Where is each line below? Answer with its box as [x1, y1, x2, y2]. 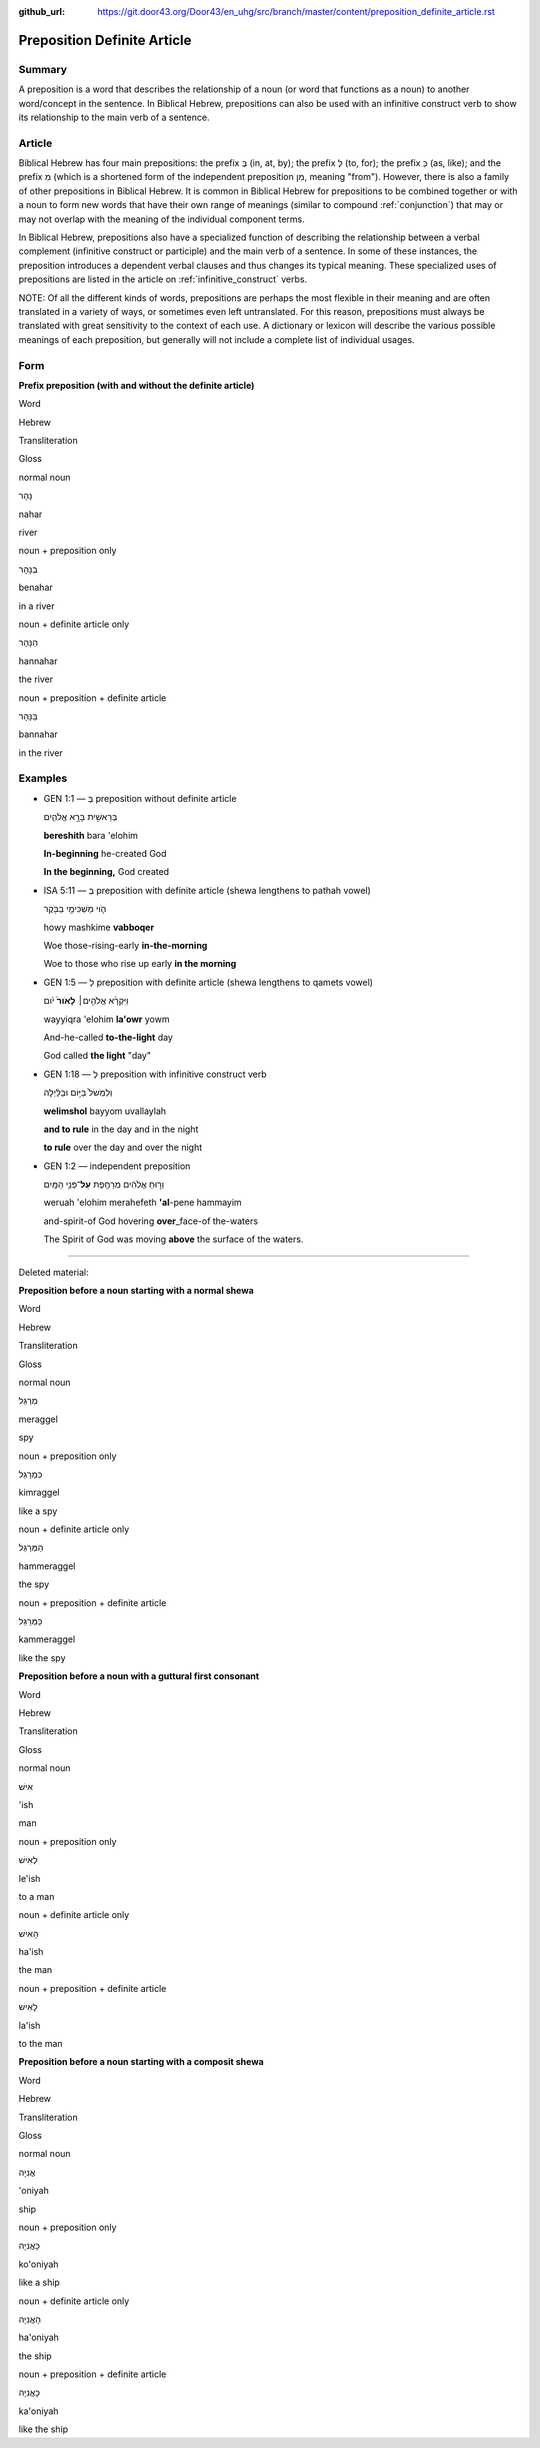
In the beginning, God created [43, 866, 170, 878]
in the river [18, 746, 64, 759]
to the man [18, 2038, 64, 2050]
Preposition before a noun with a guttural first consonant [18, 1670, 260, 1682]
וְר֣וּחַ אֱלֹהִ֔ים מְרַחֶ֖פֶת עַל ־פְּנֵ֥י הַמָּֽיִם [43, 1178, 165, 1190]
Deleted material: [18, 1266, 89, 1278]
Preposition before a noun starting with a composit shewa [18, 2056, 264, 2068]
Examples [18, 771, 68, 785]
